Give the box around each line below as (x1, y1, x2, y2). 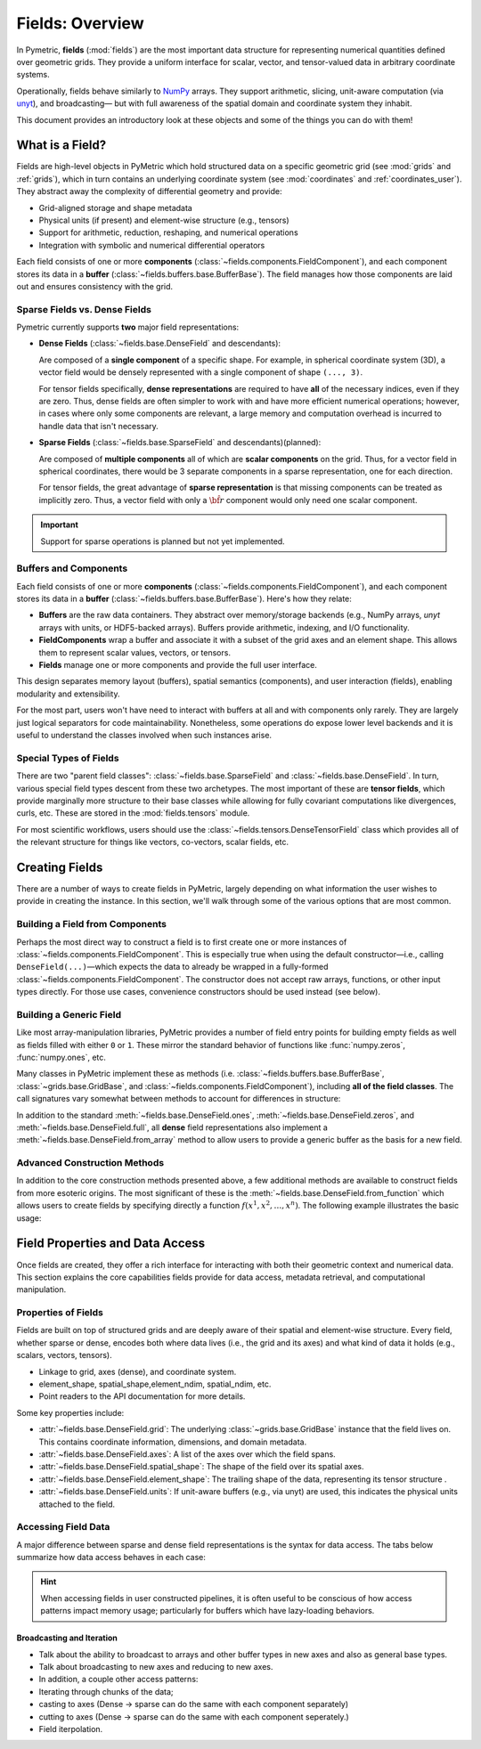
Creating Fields (16, 859, 103, 874)
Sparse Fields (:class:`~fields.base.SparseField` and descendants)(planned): (38, 437, 322, 448)
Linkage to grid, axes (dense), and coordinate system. (38, 1366, 237, 1377)
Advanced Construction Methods (16, 1157, 165, 1169)
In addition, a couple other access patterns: (38, 1674, 199, 1685)
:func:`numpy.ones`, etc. (16, 1052, 107, 1062)
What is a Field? (16, 138, 107, 153)
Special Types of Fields (16, 752, 119, 764)
